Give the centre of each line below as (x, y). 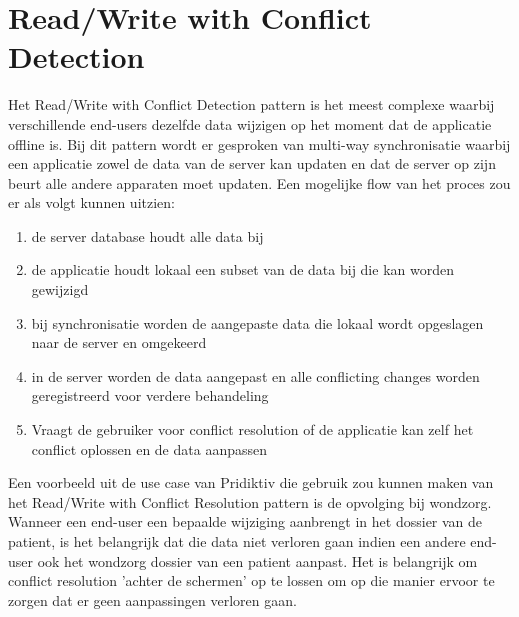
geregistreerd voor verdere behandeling (150, 395)
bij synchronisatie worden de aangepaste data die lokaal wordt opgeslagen (257, 322)
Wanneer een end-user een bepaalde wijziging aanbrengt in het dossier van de (245, 521)
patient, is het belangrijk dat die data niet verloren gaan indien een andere (237, 541)
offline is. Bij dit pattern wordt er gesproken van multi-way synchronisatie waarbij (259, 143)
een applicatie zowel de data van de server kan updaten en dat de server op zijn (252, 163)
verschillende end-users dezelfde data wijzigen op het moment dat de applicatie (250, 123)
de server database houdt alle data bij (147, 235)
